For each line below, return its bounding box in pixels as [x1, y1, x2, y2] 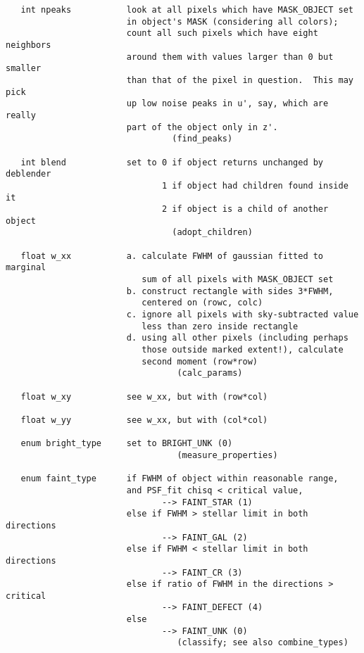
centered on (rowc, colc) [142, 298, 263, 308]
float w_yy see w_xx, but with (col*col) [20, 414, 268, 425]
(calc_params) [177, 368, 243, 379]
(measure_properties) [177, 450, 278, 460]
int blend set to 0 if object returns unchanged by [20, 157, 324, 167]
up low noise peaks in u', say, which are [126, 99, 329, 109]
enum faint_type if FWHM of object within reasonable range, [20, 474, 339, 484]
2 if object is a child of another [161, 204, 329, 215]
